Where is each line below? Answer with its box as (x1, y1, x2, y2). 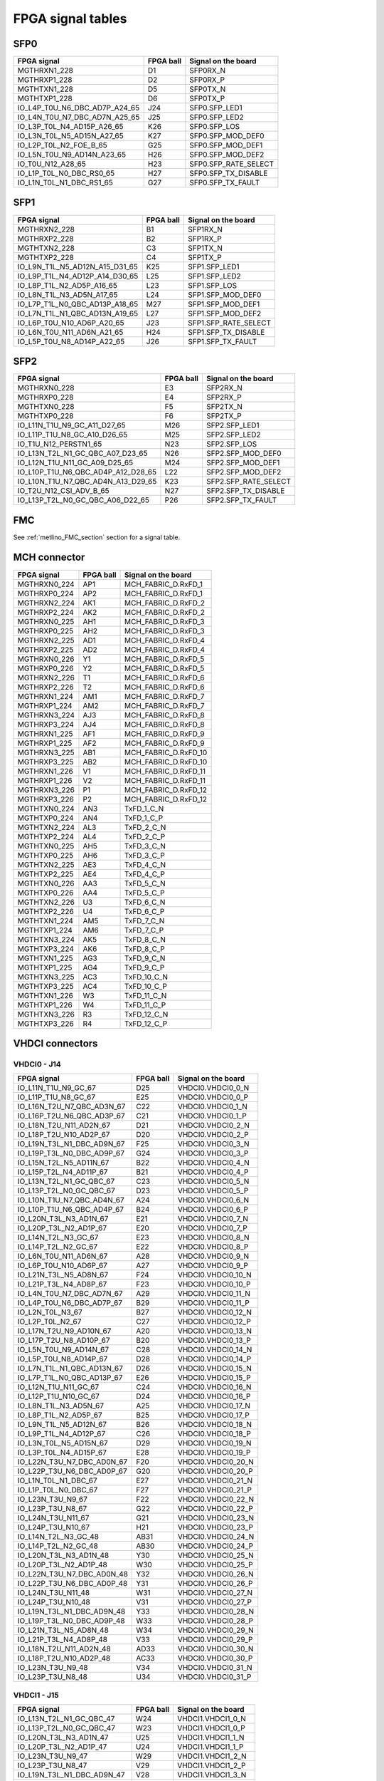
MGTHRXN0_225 (17, 616, 75, 626)
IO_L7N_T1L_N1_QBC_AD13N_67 (17, 1364, 124, 1374)
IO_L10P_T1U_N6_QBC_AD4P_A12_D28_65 (17, 467, 156, 477)
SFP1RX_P (187, 234, 222, 244)
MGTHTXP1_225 (17, 962, 73, 972)
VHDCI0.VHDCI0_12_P (177, 1317, 252, 1326)
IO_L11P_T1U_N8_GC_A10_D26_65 (17, 430, 128, 440)
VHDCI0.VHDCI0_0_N (177, 1083, 250, 1093)
